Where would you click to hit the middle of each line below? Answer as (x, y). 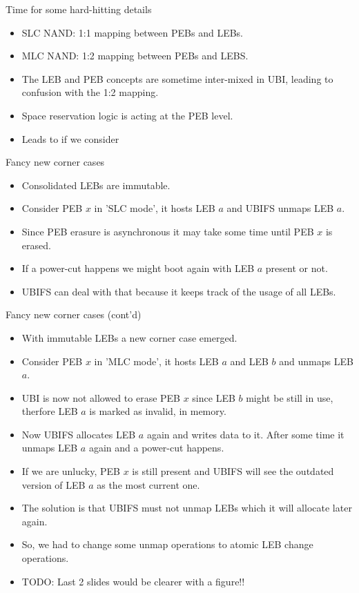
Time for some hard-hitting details (79, 9)
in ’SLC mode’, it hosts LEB (155, 208)
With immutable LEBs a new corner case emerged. (129, 337)
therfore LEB (50, 411)
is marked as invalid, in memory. (158, 411)
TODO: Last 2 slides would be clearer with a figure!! (133, 581)
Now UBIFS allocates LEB (79, 434)
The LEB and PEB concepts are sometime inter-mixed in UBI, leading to (177, 78)
